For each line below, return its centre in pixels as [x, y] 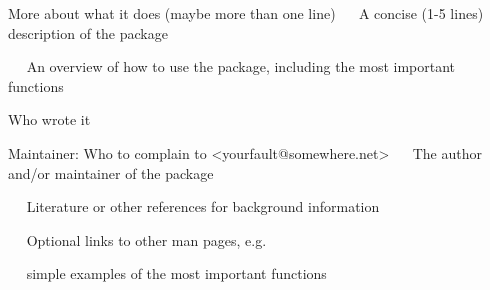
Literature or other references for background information [203, 206]
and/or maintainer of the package [111, 172]
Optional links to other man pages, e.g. [146, 239]
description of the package [88, 32]
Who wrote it [49, 119]
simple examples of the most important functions [176, 273]
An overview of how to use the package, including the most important [241, 66]
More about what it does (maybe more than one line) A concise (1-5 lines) [246, 13]
